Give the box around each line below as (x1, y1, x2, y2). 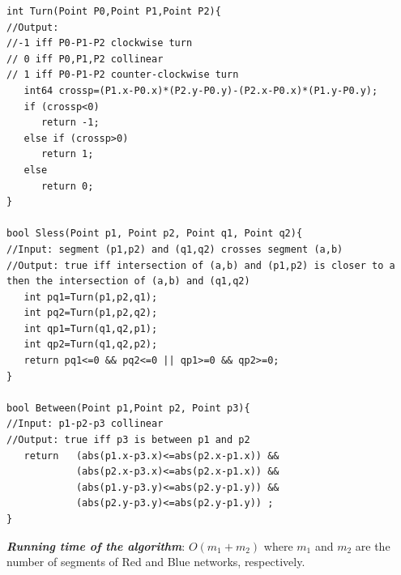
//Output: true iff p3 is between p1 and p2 (6, 434, 250, 446)
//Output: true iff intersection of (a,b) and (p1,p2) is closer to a (6, 259, 395, 271)
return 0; (41, 180, 94, 192)
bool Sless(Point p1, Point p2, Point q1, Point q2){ (6, 228, 303, 240)
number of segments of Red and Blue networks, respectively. (6, 553, 305, 570)
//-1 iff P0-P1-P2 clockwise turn (6, 37, 193, 49)
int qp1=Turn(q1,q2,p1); (23, 322, 158, 334)
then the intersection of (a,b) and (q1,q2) (6, 275, 250, 287)
